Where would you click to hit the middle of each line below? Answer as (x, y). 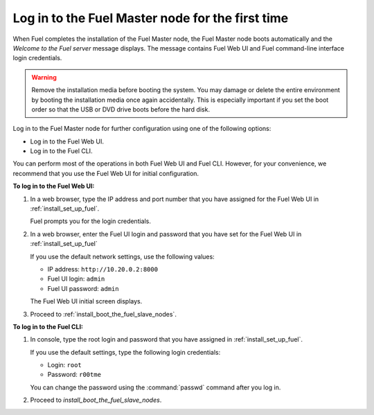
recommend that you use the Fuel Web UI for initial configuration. (106, 173)
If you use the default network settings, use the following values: (122, 256)
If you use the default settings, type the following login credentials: (125, 352)
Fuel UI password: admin (83, 288)
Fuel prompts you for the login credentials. (91, 221)
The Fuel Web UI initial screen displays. (86, 301)
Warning (44, 77)
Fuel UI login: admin (76, 279)
